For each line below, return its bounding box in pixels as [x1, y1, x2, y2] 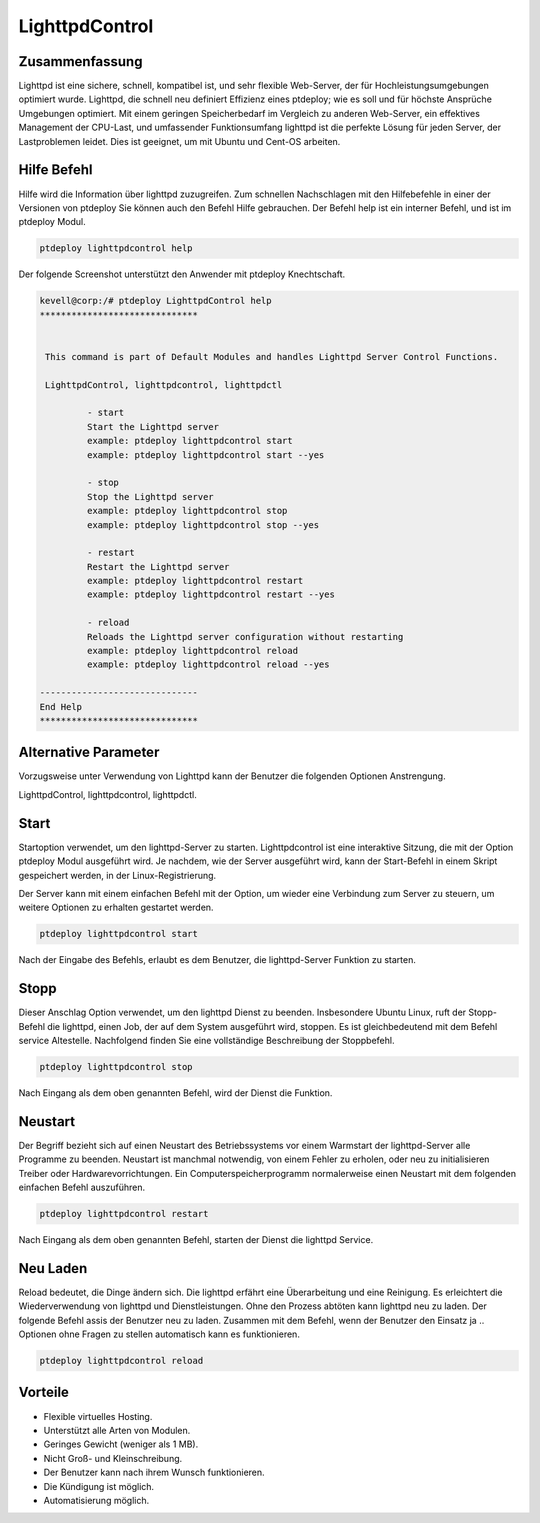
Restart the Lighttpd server [86, 561, 230, 572]
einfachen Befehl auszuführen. [18, 1181, 145, 1194]
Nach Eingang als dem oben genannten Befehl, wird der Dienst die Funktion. [18, 1086, 333, 1099]
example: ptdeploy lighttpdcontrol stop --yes [86, 519, 320, 530]
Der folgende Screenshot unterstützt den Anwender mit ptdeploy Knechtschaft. [18, 268, 346, 280]
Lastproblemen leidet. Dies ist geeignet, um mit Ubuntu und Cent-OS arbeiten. [18, 135, 341, 147]
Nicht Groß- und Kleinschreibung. [43, 1452, 183, 1464]
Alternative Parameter [18, 744, 160, 761]
